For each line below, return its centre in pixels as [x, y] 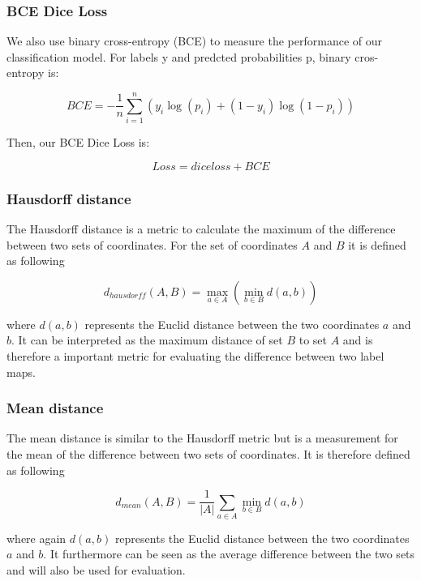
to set [313, 340]
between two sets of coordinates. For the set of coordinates [152, 244]
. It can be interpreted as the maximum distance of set [147, 340]
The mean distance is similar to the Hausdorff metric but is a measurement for [202, 438]
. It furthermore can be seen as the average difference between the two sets [229, 554]
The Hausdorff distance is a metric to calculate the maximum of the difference [201, 228]
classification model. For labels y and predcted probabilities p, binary [179, 56]
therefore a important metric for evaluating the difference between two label [195, 355]
